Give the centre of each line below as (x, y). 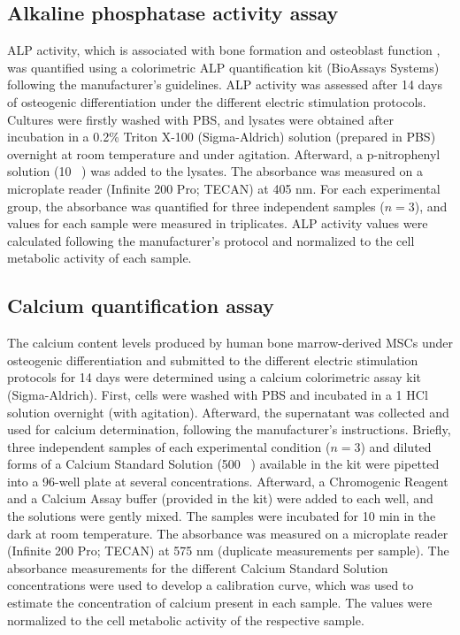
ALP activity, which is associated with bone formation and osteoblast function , (224, 50)
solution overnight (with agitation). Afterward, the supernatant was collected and (228, 412)
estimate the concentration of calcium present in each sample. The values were (220, 603)
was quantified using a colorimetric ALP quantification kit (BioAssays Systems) (223, 67)
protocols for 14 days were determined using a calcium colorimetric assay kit (215, 377)
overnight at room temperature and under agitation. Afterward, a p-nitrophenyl (224, 153)
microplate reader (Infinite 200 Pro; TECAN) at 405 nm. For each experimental (224, 188)
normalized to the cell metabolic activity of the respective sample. (186, 620)
